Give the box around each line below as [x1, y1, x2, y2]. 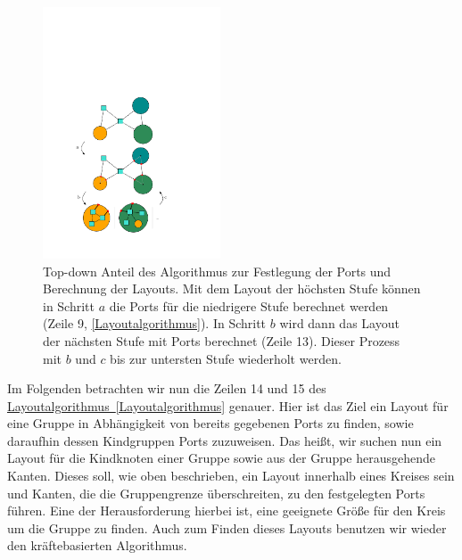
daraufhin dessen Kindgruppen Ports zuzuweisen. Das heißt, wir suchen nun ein [7, 431, 442, 449]
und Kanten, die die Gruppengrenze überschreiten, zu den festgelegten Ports [7, 483, 425, 502]
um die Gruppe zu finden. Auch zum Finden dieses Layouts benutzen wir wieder [7, 518, 447, 537]
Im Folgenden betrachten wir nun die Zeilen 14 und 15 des [7, 379, 326, 398]
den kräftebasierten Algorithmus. [7, 536, 187, 555]
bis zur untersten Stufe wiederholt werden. [110, 349, 342, 367]
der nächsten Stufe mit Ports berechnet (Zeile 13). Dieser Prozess [43, 331, 400, 350]
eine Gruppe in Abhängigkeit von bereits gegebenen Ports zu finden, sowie [7, 414, 414, 432]
